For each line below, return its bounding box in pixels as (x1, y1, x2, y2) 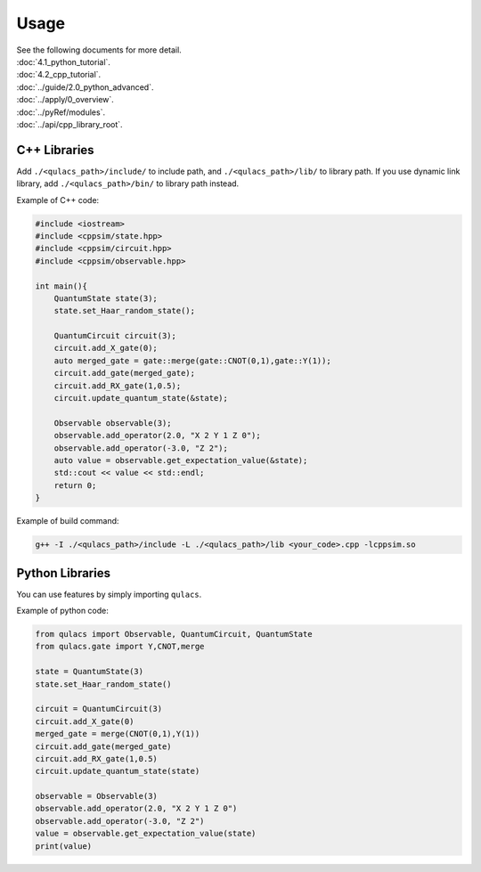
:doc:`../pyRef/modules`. (16, 107, 106, 118)
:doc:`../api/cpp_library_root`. (16, 118, 124, 129)
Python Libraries (16, 566, 111, 581)
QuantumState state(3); (53, 293, 158, 303)
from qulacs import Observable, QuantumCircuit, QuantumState (35, 629, 313, 639)
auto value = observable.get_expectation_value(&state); (53, 455, 308, 465)
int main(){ (35, 281, 88, 291)
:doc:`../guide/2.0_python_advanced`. (16, 81, 154, 93)
